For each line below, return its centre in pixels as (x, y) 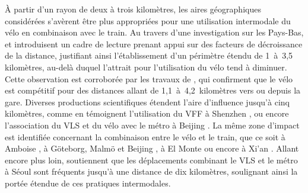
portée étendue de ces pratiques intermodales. (88, 183)
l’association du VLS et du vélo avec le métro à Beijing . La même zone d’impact (152, 125)
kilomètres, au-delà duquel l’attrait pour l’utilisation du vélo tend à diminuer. (146, 67)
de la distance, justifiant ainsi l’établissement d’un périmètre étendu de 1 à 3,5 (149, 55)
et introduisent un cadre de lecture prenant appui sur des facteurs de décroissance (154, 44)
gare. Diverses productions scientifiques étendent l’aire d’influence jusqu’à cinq (147, 102)
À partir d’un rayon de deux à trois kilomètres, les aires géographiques (133, 9)
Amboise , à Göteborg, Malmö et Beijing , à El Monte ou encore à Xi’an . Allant (152, 148)
